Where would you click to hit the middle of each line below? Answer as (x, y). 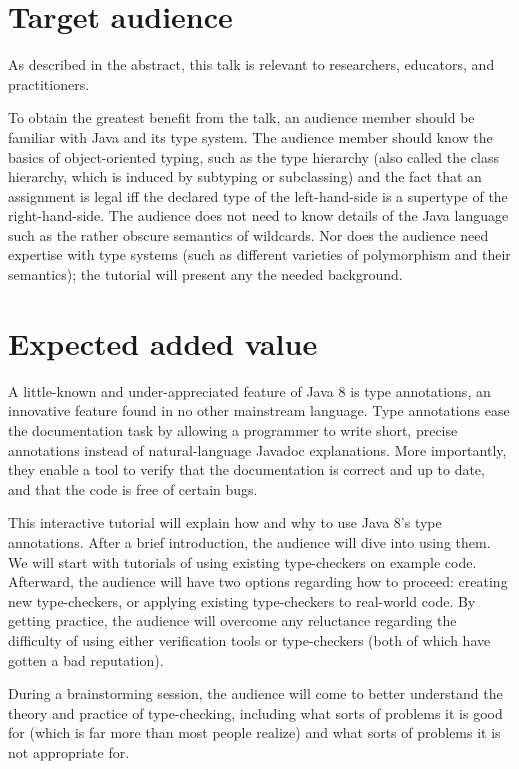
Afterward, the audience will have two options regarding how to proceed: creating (258, 581)
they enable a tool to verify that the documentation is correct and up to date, (246, 469)
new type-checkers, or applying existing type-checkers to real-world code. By (242, 600)
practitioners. (49, 83)
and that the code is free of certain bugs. (133, 488)
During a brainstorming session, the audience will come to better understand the (255, 693)
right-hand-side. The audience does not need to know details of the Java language (258, 215)
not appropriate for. (69, 751)
